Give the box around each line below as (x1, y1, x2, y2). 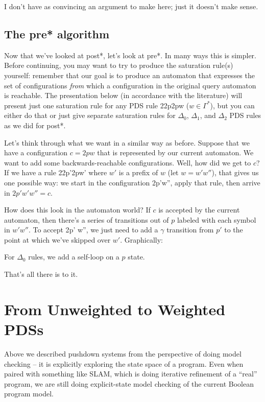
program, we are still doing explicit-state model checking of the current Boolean (4, 378, 254, 389)
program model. (4, 388, 54, 399)
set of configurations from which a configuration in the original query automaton (4, 80, 256, 90)
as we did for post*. (4, 120, 66, 130)
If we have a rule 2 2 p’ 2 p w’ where (4, 167, 107, 178)
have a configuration (4, 147, 68, 158)
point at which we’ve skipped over (4, 234, 111, 245)
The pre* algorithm (4, 26, 110, 41)
